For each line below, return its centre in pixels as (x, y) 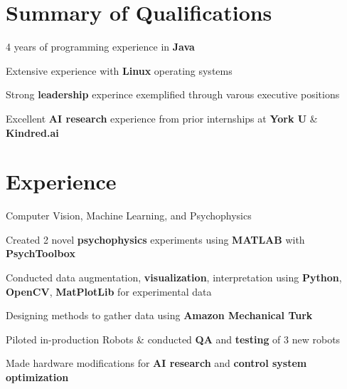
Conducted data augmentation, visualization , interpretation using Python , (174, 277)
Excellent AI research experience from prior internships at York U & (162, 118)
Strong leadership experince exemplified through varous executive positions (173, 94)
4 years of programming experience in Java (100, 47)
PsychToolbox (41, 253)
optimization (37, 377)
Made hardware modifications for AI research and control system (156, 363)
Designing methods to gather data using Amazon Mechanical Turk (159, 315)
